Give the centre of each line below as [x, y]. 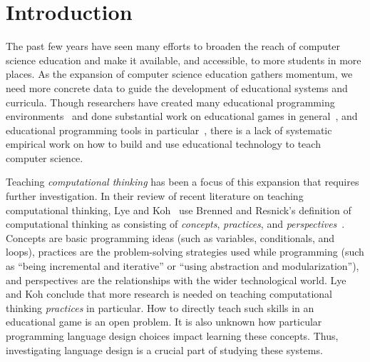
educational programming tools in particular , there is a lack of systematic [169, 130]
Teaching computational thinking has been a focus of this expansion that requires [183, 182]
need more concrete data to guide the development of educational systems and [177, 87]
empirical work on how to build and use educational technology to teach [163, 144]
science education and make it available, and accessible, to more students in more [184, 60]
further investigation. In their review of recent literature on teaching [155, 196]
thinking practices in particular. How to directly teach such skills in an [160, 307]
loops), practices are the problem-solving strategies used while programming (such [185, 252]
